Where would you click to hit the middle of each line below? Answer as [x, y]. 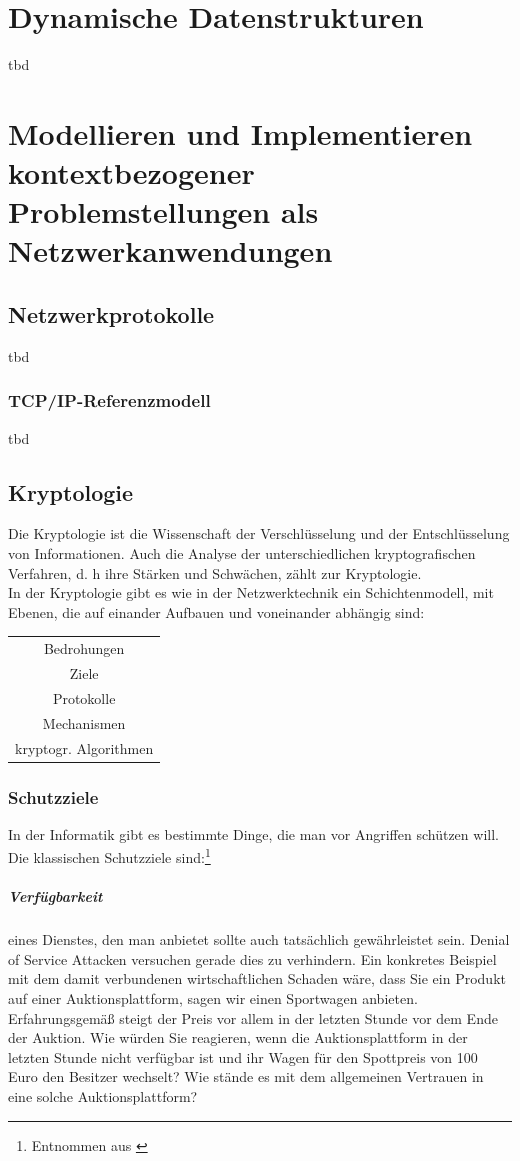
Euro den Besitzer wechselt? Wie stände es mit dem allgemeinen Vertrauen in [246, 1076]
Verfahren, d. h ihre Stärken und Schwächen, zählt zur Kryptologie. [215, 572]
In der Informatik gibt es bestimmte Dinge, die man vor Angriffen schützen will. [253, 833]
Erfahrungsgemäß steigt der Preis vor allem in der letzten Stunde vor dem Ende [253, 1017]
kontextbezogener [131, 172]
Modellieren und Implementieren [240, 132]
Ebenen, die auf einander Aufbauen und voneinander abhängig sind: [216, 611]
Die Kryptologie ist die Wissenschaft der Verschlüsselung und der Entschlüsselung [259, 533]
